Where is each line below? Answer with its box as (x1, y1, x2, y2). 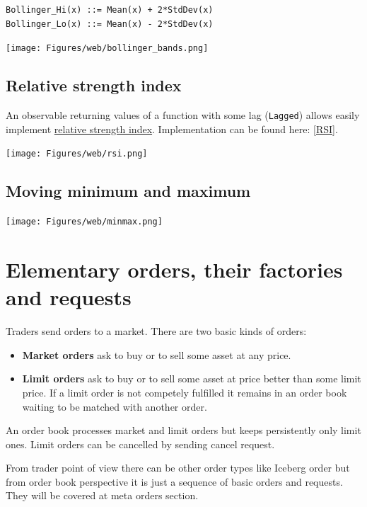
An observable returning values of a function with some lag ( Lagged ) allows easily (6, 108, 360, 123)
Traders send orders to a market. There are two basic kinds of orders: (6, 324, 307, 338)
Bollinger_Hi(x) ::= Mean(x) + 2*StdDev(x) (6, 5, 214, 15)
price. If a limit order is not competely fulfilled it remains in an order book (22, 384, 347, 399)
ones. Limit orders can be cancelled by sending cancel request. (6, 436, 275, 451)
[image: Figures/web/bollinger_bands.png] (6, 43, 209, 54)
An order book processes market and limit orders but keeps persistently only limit (6, 423, 361, 438)
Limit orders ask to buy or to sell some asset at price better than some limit (22, 371, 361, 386)
